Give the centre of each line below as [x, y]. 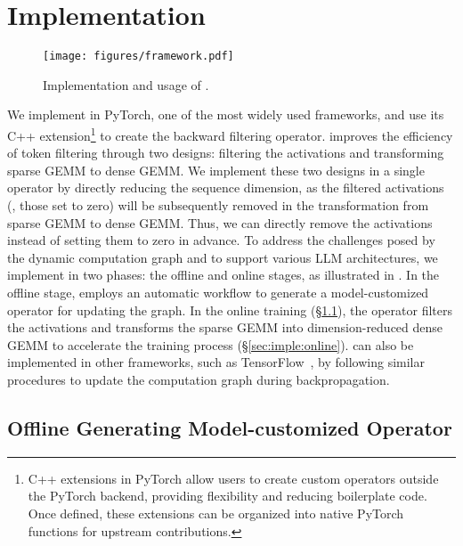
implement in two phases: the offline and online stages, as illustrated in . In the [223, 275]
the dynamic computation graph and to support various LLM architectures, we [223, 257]
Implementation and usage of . [126, 84]
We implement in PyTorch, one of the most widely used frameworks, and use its [226, 114]
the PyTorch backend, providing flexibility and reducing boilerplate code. [227, 496]
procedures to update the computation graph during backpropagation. [199, 379]
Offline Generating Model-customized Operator [230, 427]
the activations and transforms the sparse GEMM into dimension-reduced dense [225, 327]
